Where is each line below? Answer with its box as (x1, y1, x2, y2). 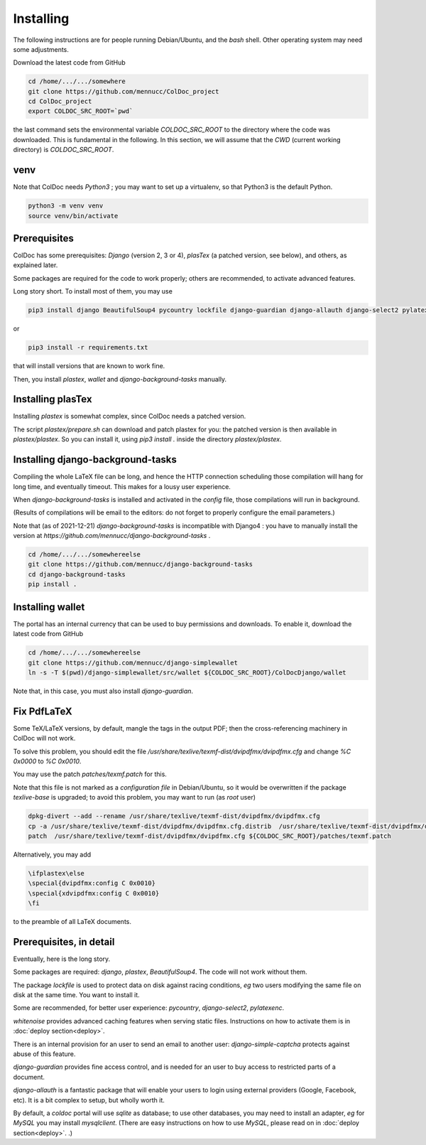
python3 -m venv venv (28, 202, 104, 210)
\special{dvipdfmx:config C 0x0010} (28, 879, 156, 888)
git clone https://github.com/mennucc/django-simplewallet (28, 658, 238, 667)
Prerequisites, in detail (13, 935, 115, 948)
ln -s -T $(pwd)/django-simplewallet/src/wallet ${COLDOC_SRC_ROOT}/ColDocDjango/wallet (28, 668, 347, 677)
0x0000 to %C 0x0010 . (13, 757, 82, 765)
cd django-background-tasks (28, 570, 126, 579)
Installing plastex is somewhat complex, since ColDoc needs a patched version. (13, 412, 246, 421)
